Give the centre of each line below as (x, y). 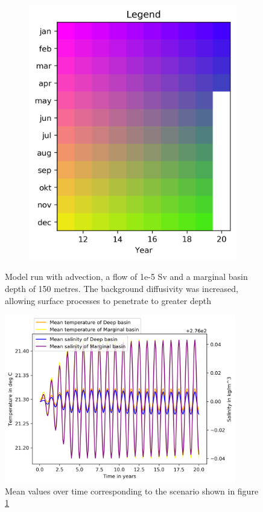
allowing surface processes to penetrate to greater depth (108, 300)
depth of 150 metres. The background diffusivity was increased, (122, 289)
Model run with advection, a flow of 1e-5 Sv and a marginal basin (126, 277)
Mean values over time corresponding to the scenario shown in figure (132, 491)
